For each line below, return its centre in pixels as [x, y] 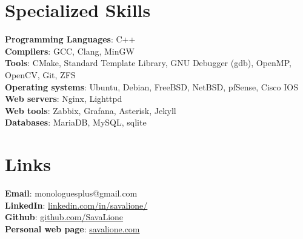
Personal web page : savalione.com [72, 228]
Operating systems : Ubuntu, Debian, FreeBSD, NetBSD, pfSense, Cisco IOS [151, 86]
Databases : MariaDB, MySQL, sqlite [76, 122]
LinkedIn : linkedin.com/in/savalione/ [76, 205]
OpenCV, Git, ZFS [40, 74]
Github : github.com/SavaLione [64, 217]
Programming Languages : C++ [70, 39]
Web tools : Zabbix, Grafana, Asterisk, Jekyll [91, 110]
